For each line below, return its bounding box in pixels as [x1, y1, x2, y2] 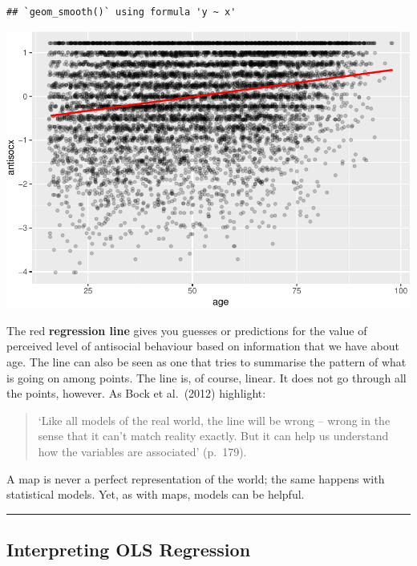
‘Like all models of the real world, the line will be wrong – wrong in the [38, 411, 391, 428]
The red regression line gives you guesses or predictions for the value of [6, 321, 367, 338]
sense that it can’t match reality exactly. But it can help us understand [38, 427, 389, 444]
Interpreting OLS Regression [6, 537, 251, 562]
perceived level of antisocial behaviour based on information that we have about [6, 338, 399, 354]
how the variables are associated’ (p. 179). [38, 443, 247, 460]
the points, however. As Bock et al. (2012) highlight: [6, 385, 266, 402]
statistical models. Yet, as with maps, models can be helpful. [6, 486, 305, 503]
